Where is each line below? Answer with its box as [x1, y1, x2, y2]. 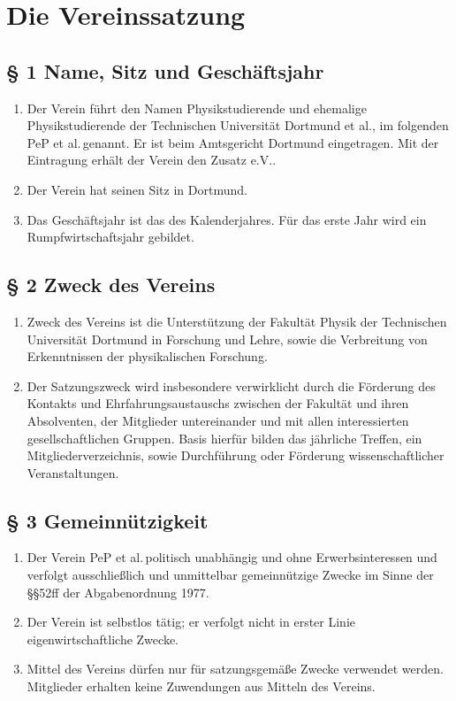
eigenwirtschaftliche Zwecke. [27, 629, 179, 648]
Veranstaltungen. [27, 463, 119, 481]
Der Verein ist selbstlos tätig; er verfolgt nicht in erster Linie [27, 612, 356, 631]
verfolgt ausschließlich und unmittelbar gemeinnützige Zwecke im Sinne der [27, 566, 434, 584]
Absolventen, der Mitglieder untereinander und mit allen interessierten [27, 411, 409, 429]
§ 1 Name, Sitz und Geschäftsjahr [6, 57, 324, 84]
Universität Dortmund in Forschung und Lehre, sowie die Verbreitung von [27, 329, 428, 348]
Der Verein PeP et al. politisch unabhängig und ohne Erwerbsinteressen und [27, 548, 437, 566]
